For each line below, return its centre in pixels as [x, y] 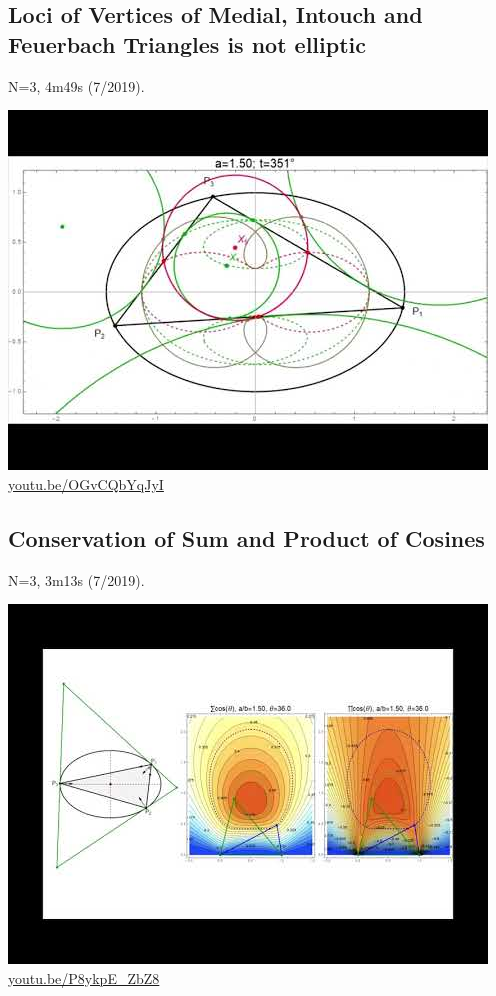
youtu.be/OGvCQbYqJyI [86, 483]
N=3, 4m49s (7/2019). [76, 85]
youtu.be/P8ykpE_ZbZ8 [84, 977]
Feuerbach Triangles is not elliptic [187, 43]
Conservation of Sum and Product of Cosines [246, 537]
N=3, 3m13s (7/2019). [76, 579]
